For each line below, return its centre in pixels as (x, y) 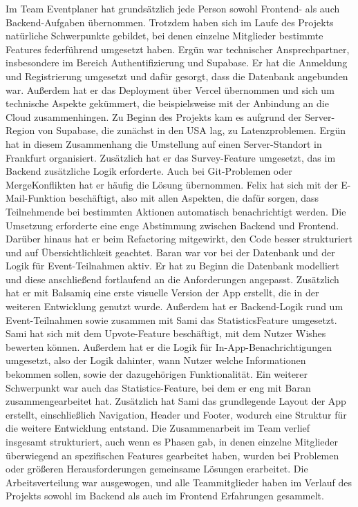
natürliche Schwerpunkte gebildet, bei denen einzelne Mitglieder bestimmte (164, 36)
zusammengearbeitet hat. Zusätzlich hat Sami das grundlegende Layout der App (176, 401)
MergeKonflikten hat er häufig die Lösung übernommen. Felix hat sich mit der (172, 184)
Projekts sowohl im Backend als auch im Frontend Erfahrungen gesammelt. (165, 496)
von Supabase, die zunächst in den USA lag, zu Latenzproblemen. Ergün (192, 130)
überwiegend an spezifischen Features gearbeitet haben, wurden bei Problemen (172, 455)
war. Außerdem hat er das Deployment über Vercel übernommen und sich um (170, 89)
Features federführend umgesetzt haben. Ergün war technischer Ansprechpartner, (178, 49)
